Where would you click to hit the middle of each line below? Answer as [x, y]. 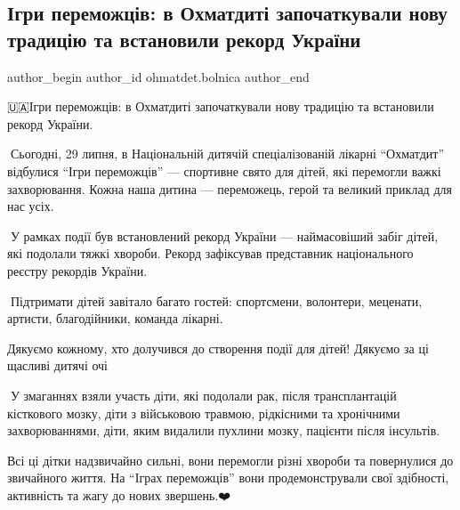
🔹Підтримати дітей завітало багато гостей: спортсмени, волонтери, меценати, [215, 300]
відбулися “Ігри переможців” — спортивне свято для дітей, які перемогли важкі [224, 170]
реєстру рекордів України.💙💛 [81, 270]
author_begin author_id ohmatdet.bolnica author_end [158, 76]
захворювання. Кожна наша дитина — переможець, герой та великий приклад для [230, 188]
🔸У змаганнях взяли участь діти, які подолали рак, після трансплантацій [202, 395]
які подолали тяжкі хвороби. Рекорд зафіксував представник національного [210, 253]
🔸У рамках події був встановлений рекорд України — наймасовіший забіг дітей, [223, 235]
